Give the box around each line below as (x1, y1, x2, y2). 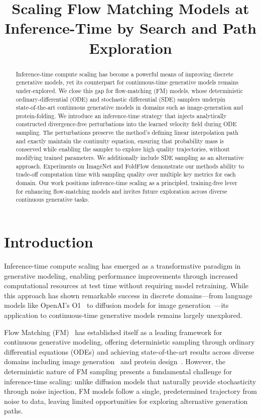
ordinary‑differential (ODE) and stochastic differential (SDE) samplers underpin (16, 95, 225, 103)
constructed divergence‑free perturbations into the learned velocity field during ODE (16, 120, 237, 128)
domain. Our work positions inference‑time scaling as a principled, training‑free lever (16, 179, 237, 187)
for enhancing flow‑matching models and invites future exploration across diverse (16, 187, 227, 195)
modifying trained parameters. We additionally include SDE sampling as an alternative (16, 153, 244, 162)
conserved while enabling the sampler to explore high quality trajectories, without (16, 145, 230, 153)
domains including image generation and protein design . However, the (4, 356, 225, 367)
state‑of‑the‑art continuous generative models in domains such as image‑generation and (16, 103, 243, 112)
